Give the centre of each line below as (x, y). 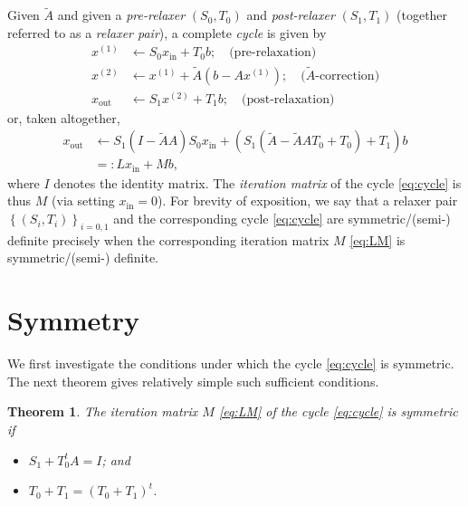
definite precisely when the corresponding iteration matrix (168, 239)
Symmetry (74, 320)
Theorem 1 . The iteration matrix (103, 411)
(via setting (83, 200)
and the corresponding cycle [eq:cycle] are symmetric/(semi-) (282, 219)
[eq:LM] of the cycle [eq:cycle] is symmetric (338, 411)
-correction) (348, 76)
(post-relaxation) (288, 99)
